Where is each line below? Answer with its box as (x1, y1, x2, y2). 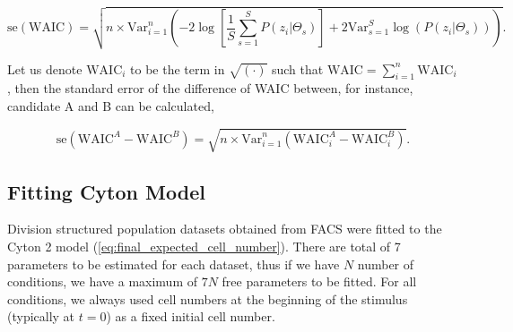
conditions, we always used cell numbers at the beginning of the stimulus (7, 289, 408, 308)
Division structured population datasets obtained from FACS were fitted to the (7, 219, 442, 238)
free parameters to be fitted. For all (222, 272, 417, 291)
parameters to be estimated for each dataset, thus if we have (7, 254, 340, 273)
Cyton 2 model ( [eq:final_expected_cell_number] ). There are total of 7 (7, 237, 401, 255)
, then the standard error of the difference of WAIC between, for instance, (7, 79, 413, 98)
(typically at (7, 307, 75, 326)
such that (271, 59, 324, 78)
